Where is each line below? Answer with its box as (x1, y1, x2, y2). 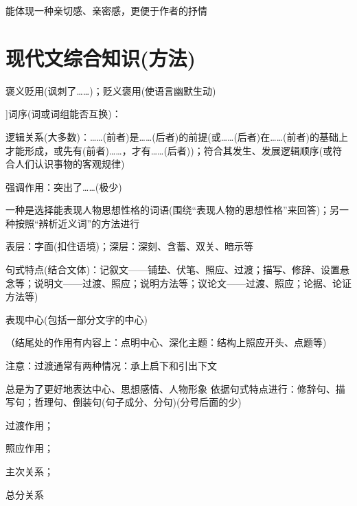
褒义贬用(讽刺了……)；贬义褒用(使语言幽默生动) (5, 83, 216, 97)
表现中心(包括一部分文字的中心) (5, 312, 148, 326)
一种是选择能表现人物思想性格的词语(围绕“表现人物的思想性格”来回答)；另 (5, 203, 340, 217)
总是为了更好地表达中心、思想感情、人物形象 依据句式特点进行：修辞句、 (5, 381, 336, 395)
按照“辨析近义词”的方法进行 (14, 216, 140, 230)
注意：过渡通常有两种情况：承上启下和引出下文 (5, 358, 217, 373)
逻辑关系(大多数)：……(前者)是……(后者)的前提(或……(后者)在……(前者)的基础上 (5, 129, 348, 143)
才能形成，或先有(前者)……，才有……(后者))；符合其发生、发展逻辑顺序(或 (5, 143, 333, 157)
